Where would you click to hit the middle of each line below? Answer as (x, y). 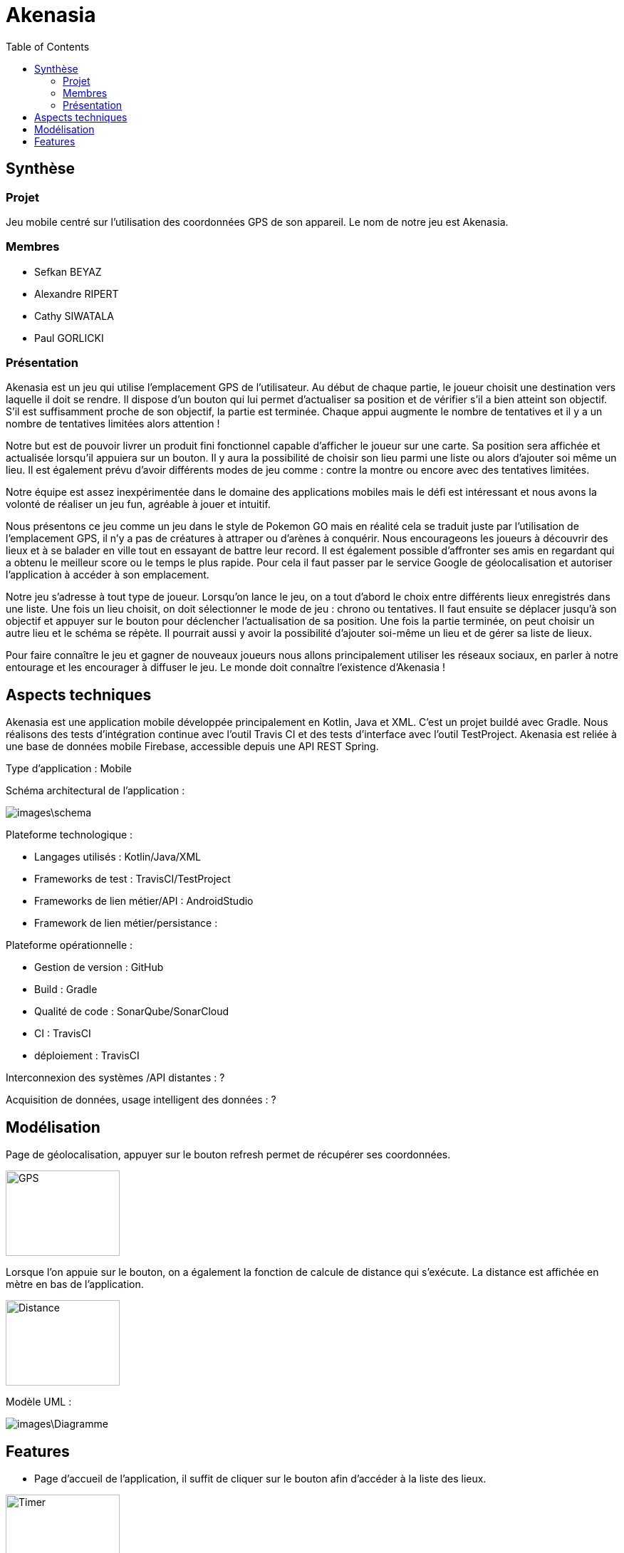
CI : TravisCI (63, 1034)
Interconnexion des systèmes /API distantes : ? (115, 1078)
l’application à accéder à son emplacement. (108, 575)
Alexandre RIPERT (77, 294)
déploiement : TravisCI (87, 1056)
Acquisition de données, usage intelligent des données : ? (141, 1100)
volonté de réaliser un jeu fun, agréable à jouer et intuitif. (138, 504)
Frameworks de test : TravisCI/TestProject (132, 879)
